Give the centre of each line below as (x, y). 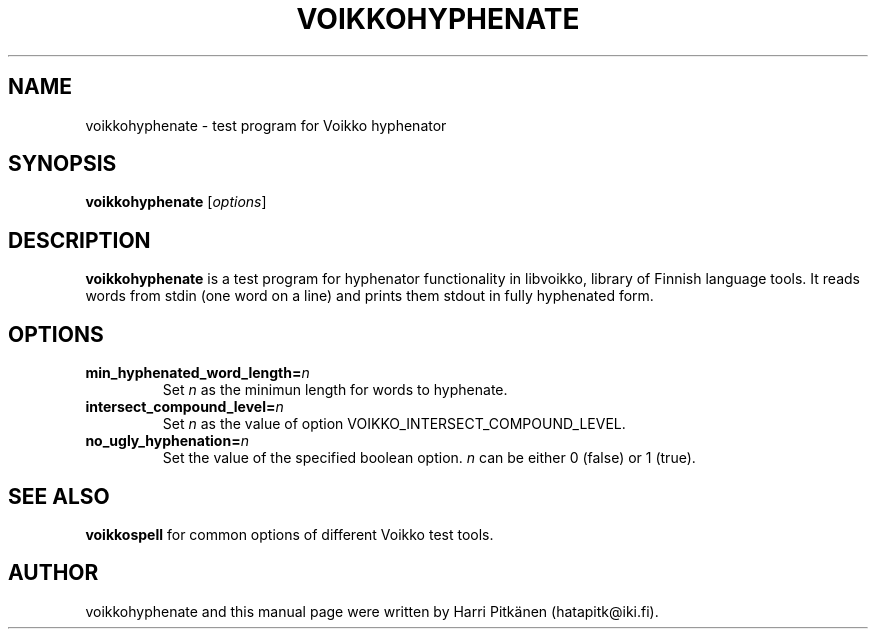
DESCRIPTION (79, 240)
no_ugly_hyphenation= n (167, 441)
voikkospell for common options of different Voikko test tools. (289, 534)
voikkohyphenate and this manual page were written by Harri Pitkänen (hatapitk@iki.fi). (372, 611)
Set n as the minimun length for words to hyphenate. (335, 390)
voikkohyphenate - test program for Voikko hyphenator (266, 125)
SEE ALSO (59, 496)
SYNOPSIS (62, 164)
